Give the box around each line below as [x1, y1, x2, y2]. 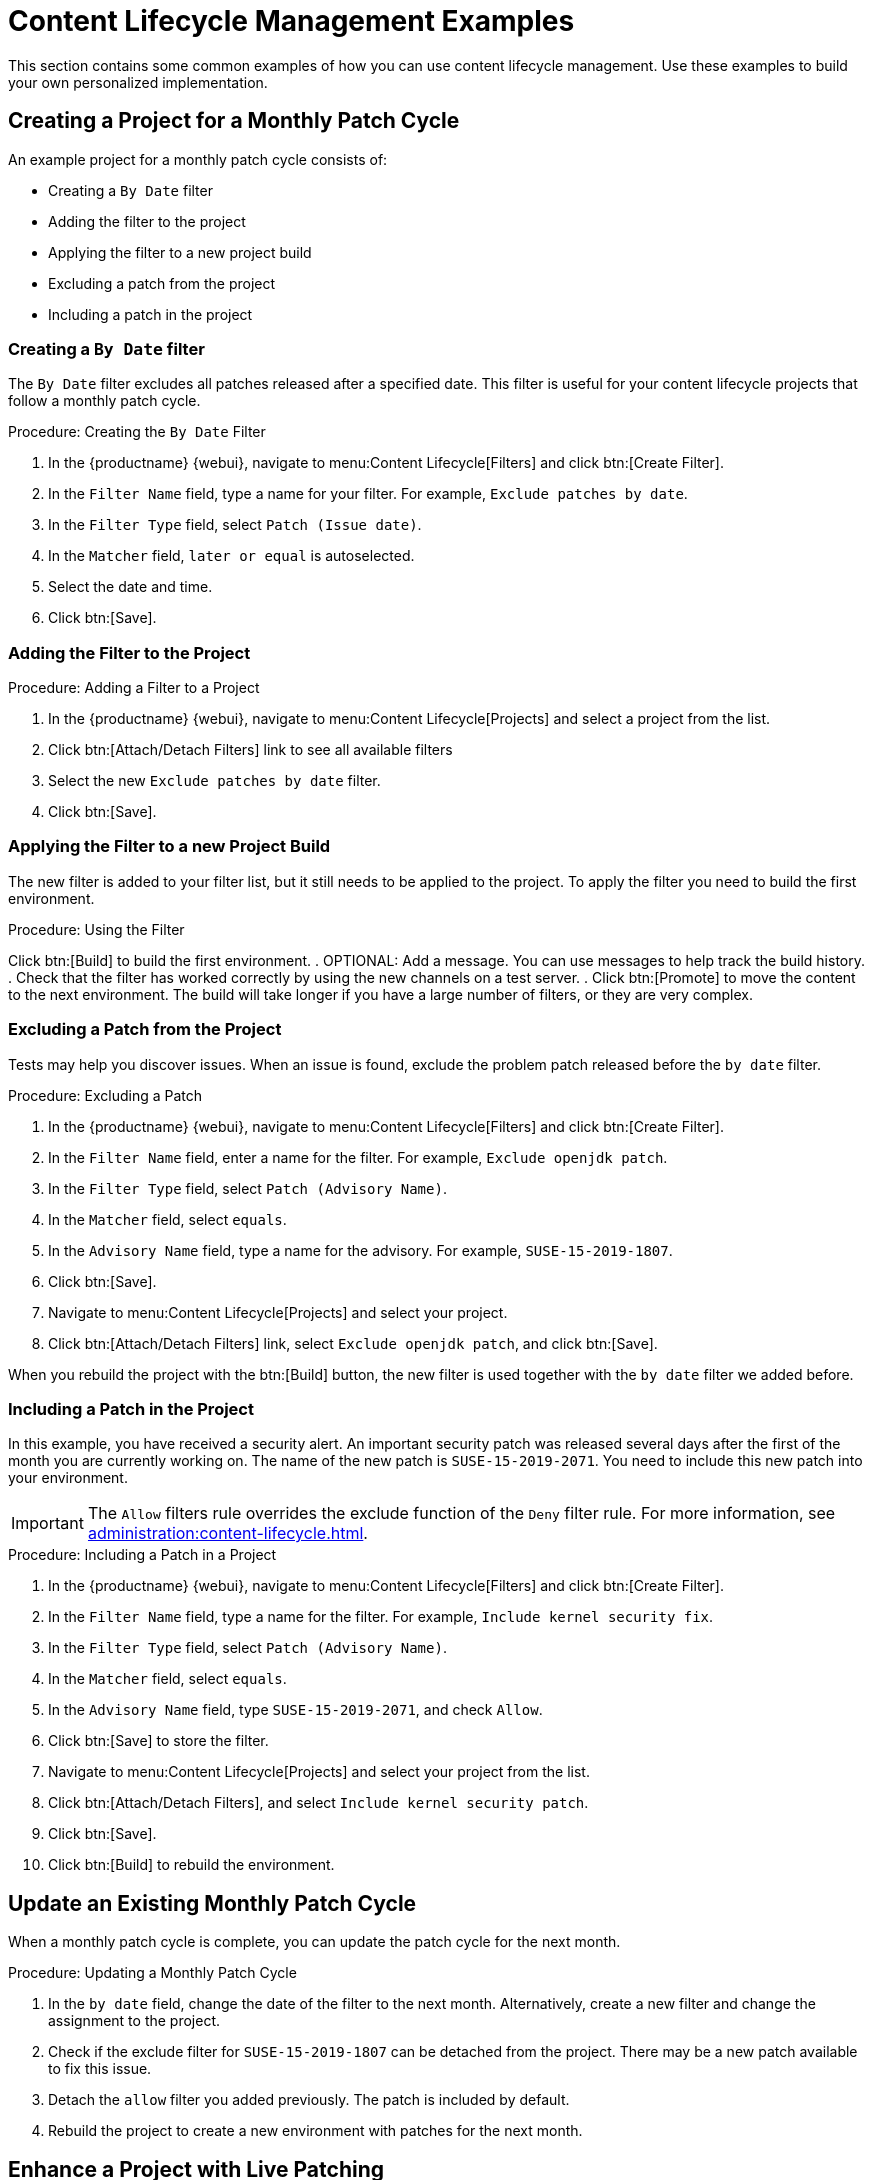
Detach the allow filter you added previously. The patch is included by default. [48, 2091, 570, 2109]
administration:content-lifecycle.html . [87, 1523, 368, 1544]
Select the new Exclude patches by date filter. [48, 772, 381, 790]
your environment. [8, 1469, 128, 1487]
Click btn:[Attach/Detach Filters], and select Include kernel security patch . [48, 1794, 589, 1812]
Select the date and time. [48, 578, 213, 596]
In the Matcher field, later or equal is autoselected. [48, 547, 415, 565]
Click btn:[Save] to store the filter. [48, 1732, 269, 1750]
